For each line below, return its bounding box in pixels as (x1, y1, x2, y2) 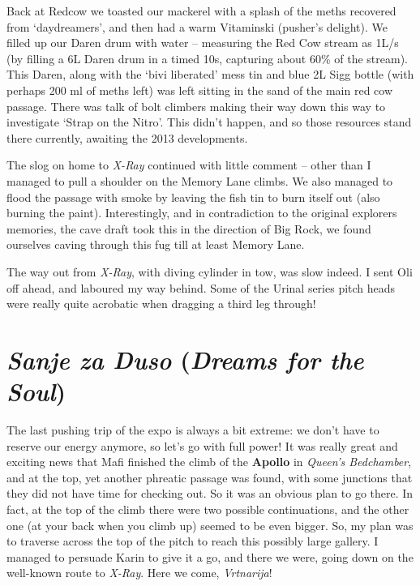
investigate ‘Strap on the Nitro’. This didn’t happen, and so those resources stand (6, 113, 412, 130)
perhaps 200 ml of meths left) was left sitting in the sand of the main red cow (6, 81, 393, 98)
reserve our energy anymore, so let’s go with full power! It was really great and (6, 437, 398, 454)
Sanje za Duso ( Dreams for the (6, 342, 364, 376)
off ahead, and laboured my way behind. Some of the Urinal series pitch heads (6, 279, 396, 296)
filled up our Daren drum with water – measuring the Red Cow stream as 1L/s (6, 34, 399, 51)
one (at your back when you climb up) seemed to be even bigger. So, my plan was (6, 516, 414, 533)
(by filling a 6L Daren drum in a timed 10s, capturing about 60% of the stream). (6, 49, 408, 66)
